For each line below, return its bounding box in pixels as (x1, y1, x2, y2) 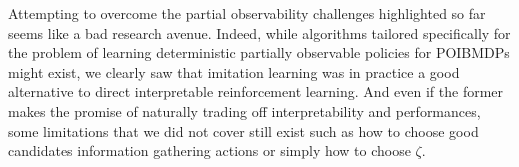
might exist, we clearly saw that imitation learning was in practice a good (8, 61, 460, 82)
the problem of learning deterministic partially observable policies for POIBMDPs (8, 42, 510, 63)
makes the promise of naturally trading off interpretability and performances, (8, 100, 481, 121)
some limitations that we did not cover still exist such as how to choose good (8, 120, 479, 141)
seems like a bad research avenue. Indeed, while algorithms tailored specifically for (8, 22, 511, 43)
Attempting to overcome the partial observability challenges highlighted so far (8, 3, 486, 23)
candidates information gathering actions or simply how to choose (8, 140, 411, 161)
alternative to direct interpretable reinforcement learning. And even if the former (8, 81, 504, 102)
